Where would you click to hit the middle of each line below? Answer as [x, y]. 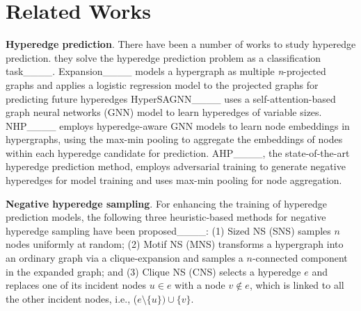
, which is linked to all [297, 285]
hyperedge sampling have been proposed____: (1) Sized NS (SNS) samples [168, 230]
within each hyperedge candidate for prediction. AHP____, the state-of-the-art [178, 152]
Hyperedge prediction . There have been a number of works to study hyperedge [181, 44]
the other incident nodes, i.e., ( [72, 298]
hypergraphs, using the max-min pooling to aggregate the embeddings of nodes [174, 139]
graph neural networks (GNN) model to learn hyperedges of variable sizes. [164, 112]
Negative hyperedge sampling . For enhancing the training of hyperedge [167, 203]
